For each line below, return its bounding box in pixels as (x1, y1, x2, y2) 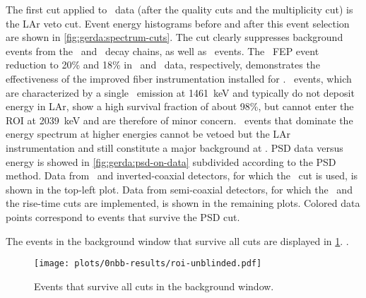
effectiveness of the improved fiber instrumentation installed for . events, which (6, 71, 352, 85)
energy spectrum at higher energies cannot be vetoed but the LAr (6, 126, 291, 141)
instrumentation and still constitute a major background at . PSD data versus (6, 140, 343, 155)
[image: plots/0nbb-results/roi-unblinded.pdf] (34, 258, 262, 269)
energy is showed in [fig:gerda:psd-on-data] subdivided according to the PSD (6, 154, 336, 169)
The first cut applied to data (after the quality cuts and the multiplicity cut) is (6, 2, 353, 16)
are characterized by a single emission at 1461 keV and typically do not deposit (6, 85, 355, 100)
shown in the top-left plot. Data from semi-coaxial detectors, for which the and (6, 181, 353, 196)
